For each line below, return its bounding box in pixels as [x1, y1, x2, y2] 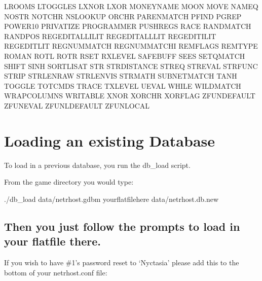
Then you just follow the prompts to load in [4, 218, 240, 234]
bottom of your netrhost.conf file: [4, 267, 107, 277]
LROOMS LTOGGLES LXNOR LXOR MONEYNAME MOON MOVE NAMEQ [4, 1, 258, 11]
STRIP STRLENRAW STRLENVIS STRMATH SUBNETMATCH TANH [4, 71, 237, 81]
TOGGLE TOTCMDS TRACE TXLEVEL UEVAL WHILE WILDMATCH [4, 80, 241, 91]
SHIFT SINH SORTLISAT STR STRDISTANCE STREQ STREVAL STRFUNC [4, 60, 258, 71]
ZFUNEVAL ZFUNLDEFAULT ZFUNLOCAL [4, 100, 150, 111]
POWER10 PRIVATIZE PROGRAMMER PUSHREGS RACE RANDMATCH [4, 21, 251, 31]
